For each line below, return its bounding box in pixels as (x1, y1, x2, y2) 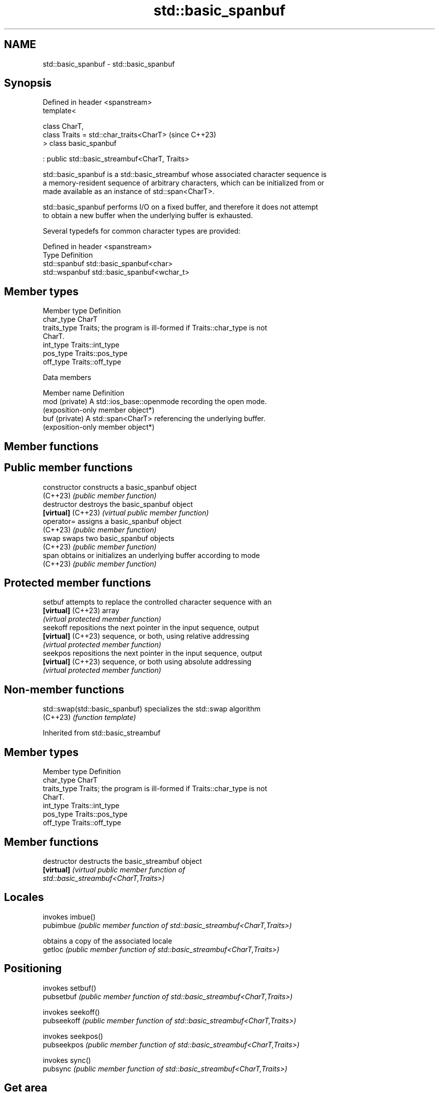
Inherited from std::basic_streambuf (43, 728, 161, 738)
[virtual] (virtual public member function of (43, 865, 185, 874)
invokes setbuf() (43, 983, 97, 992)
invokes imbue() (43, 912, 96, 921)
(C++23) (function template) (43, 713, 136, 722)
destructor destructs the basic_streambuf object (43, 856, 202, 865)
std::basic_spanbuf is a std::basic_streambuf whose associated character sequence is (43, 170, 327, 179)
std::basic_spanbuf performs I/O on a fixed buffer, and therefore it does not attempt (43, 203, 318, 212)
